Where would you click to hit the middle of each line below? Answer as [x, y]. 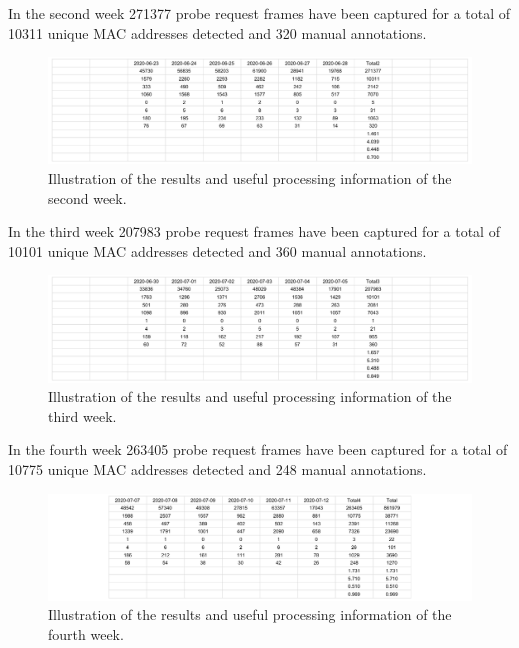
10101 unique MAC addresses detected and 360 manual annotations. [217, 250]
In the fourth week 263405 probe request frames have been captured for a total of [258, 449]
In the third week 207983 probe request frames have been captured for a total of [254, 231]
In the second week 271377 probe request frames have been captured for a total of [259, 13]
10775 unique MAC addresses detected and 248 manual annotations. [217, 469]
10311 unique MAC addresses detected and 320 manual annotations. [217, 32]
